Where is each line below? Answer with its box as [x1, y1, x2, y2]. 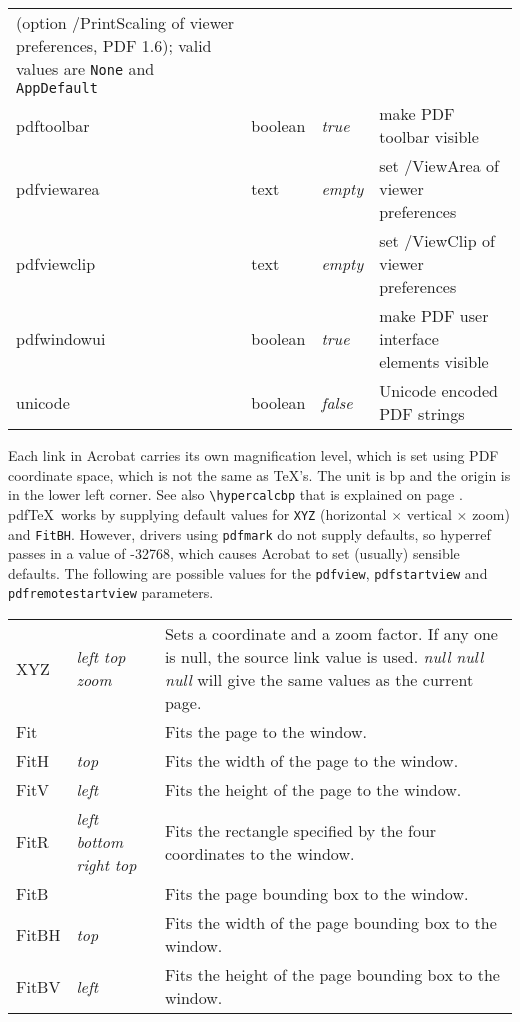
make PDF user [379, 304, 489, 327]
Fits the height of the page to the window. [164, 778, 462, 802]
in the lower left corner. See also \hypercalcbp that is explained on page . [8, 484, 463, 505]
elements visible [379, 350, 489, 373]
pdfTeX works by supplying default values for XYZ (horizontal [8, 503, 387, 524]
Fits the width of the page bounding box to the [164, 911, 497, 935]
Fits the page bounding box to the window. [164, 882, 469, 906]
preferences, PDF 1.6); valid [16, 34, 212, 57]
